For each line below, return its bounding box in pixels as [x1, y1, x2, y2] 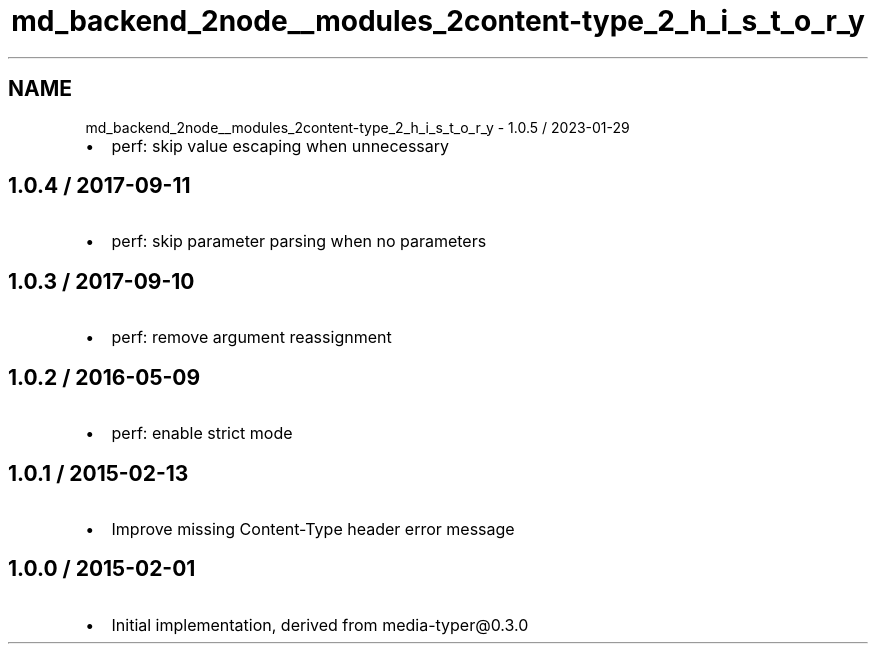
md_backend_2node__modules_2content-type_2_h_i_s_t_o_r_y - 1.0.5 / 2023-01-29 [85, 118, 630, 136]
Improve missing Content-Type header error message [111, 518, 515, 539]
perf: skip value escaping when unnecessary [111, 135, 450, 156]
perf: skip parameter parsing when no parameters [111, 231, 487, 252]
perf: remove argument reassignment [111, 327, 392, 348]
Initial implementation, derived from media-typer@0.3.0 [111, 614, 529, 635]
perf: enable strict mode [111, 423, 293, 444]
